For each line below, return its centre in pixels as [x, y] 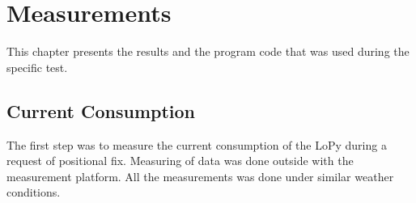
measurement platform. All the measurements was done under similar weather [200, 176]
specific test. [37, 67]
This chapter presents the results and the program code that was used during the [208, 51]
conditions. [34, 192]
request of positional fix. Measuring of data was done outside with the [180, 161]
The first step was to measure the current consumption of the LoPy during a [197, 144]
